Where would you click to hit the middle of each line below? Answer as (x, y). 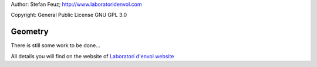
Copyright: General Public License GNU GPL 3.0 (69, 15)
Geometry (30, 32)
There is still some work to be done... (56, 45)
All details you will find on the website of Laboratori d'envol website (92, 56)
